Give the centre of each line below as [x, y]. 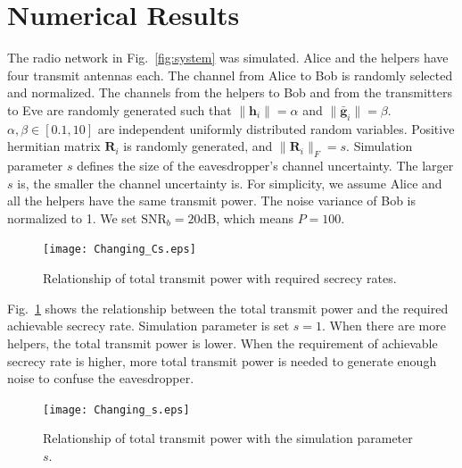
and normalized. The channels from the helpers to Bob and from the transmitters [230, 92]
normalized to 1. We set [72, 217]
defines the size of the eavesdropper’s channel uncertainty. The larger [265, 166]
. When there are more [384, 326]
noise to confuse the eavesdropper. [101, 378]
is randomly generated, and [198, 146]
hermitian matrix [54, 146]
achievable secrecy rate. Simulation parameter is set [148, 326]
